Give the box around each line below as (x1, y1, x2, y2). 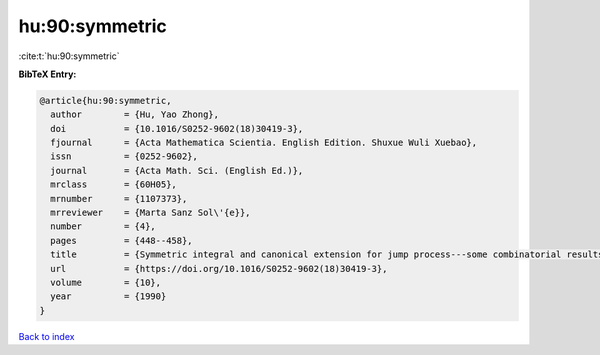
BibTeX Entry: (18, 68, 77, 80)
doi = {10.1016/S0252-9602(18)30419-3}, (50, 123, 304, 134)
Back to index (18, 330, 75, 342)
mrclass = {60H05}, (50, 179, 177, 190)
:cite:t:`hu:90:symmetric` (18, 50, 120, 62)
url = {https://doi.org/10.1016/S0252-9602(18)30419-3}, (50, 263, 388, 274)
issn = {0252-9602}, (50, 151, 199, 162)
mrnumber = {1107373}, (50, 193, 188, 204)
